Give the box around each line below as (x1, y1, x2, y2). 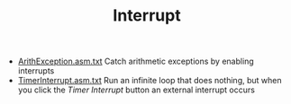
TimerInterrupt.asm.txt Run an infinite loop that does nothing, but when (17, 75, 282, 86)
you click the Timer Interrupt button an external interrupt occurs (17, 84, 255, 95)
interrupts (17, 65, 55, 76)
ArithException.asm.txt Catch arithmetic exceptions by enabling (17, 56, 254, 67)
